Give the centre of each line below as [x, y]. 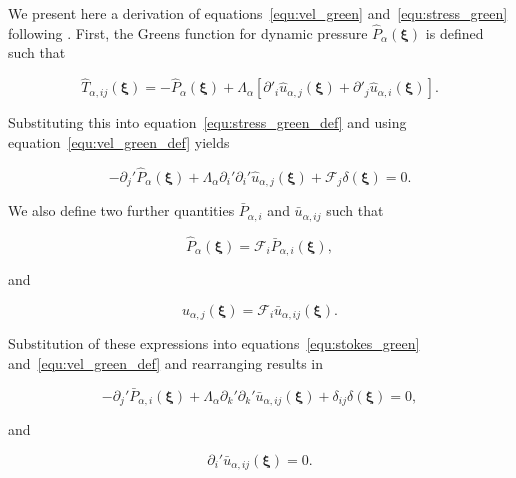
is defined [454, 32]
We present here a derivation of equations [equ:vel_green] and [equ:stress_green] [258, 13]
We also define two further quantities [121, 210]
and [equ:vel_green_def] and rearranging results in [166, 363]
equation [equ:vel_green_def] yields [119, 141]
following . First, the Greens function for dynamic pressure [188, 32]
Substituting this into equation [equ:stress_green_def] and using [207, 122]
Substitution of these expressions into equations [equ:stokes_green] [214, 343]
